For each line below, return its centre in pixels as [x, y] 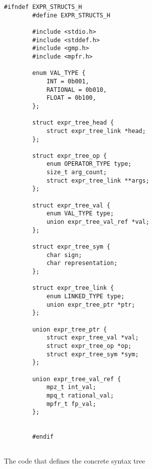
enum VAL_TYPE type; [80, 214]
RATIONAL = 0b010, [76, 90]
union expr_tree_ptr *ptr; [91, 304]
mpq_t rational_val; [80, 395]
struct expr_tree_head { [73, 123]
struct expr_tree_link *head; [96, 131]
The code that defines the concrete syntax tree [75, 461]
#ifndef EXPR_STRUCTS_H [43, 7]
